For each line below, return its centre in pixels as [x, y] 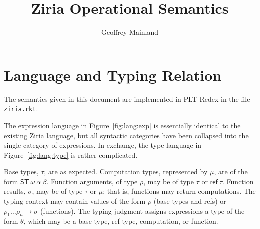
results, [15, 191]
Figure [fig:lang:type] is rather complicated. [71, 154]
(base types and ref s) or [190, 201]
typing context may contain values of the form [75, 201]
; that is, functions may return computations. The [179, 191]
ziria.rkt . [21, 109]
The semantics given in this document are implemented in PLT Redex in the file [127, 99]
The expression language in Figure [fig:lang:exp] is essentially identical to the [122, 125]
